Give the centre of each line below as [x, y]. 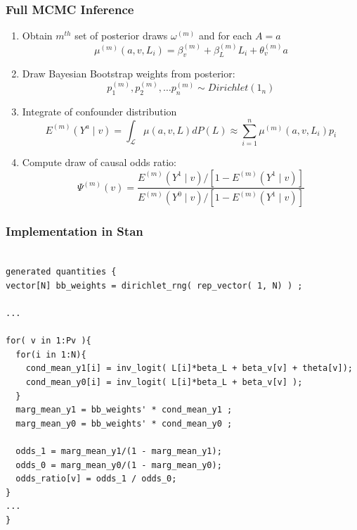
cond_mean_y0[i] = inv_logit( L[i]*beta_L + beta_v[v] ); [164, 382]
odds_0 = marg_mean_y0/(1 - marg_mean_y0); [119, 465]
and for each [225, 36]
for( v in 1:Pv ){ [48, 341]
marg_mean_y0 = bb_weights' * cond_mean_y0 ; [124, 423]
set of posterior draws [121, 36]
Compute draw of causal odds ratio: [99, 162]
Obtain [37, 36]
